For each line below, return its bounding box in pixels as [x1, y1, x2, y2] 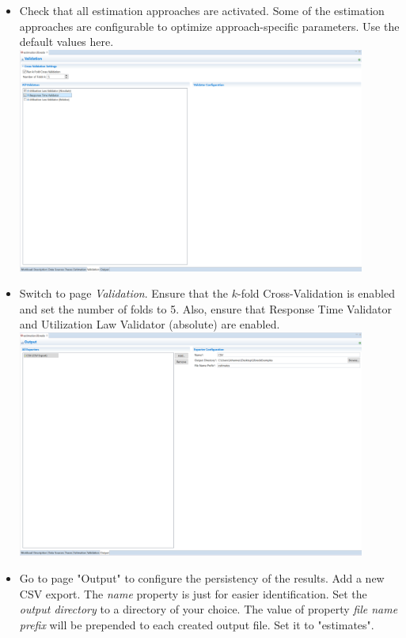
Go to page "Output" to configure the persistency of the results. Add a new [19, 569, 385, 586]
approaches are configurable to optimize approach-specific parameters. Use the [19, 17, 400, 34]
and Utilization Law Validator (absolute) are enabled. [19, 316, 280, 332]
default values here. [19, 33, 114, 50]
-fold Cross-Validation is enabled [237, 285, 396, 302]
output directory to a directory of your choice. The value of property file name [19, 601, 398, 617]
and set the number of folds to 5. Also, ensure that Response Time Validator [19, 300, 392, 317]
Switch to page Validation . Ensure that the [19, 285, 229, 302]
